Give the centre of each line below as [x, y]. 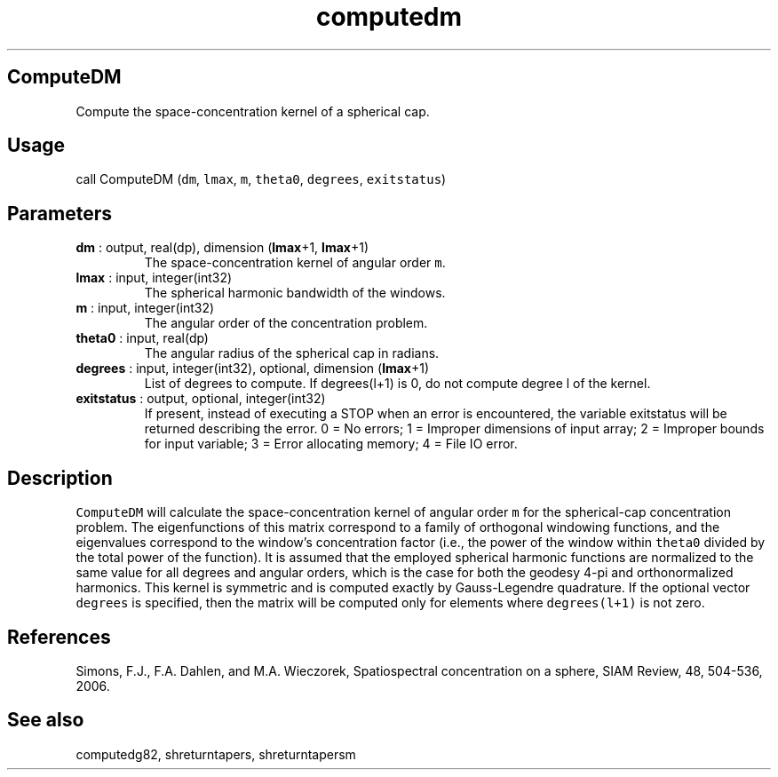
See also [46, 720]
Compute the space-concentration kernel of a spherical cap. [253, 111]
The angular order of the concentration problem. [286, 323]
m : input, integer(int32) [145, 308]
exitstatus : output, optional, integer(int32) [201, 399]
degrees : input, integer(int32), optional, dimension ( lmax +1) [253, 369]
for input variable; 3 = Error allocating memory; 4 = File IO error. [331, 444]
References [59, 637]
